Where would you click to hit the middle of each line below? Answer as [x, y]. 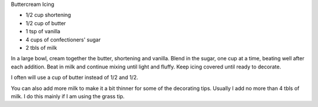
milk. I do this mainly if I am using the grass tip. [68, 96]
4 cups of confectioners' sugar [63, 39]
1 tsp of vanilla [43, 32]
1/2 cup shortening [48, 15]
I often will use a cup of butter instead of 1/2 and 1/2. [74, 77]
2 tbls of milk [41, 47]
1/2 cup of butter [46, 23]
